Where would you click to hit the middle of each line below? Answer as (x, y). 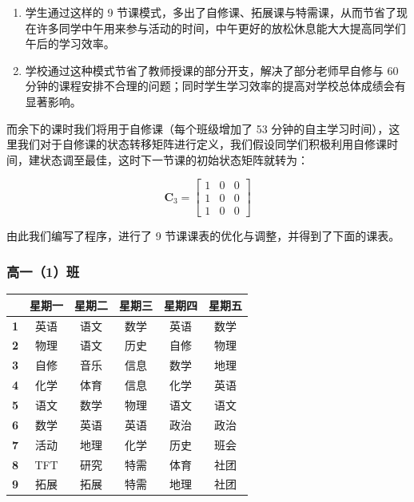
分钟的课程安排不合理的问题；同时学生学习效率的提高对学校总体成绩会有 (215, 86)
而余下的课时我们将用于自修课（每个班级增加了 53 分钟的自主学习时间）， (198, 128)
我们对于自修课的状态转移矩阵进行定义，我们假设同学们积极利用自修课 (202, 144)
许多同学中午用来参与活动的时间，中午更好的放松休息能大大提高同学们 (221, 28)
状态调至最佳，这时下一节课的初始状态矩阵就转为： (174, 159)
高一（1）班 (43, 271)
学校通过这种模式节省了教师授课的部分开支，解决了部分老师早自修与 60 (212, 70)
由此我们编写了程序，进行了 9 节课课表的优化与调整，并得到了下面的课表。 (203, 236)
